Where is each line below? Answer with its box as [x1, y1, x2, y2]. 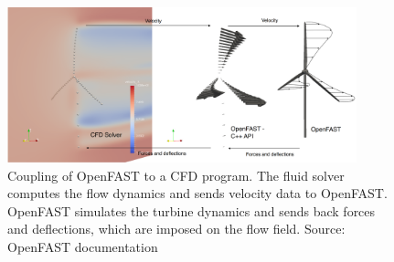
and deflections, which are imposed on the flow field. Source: [7, 219, 346, 238]
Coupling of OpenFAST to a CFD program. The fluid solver [7, 165, 345, 184]
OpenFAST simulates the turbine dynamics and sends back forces [7, 201, 376, 220]
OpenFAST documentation [7, 236, 158, 256]
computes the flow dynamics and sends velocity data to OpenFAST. [7, 183, 388, 203]
